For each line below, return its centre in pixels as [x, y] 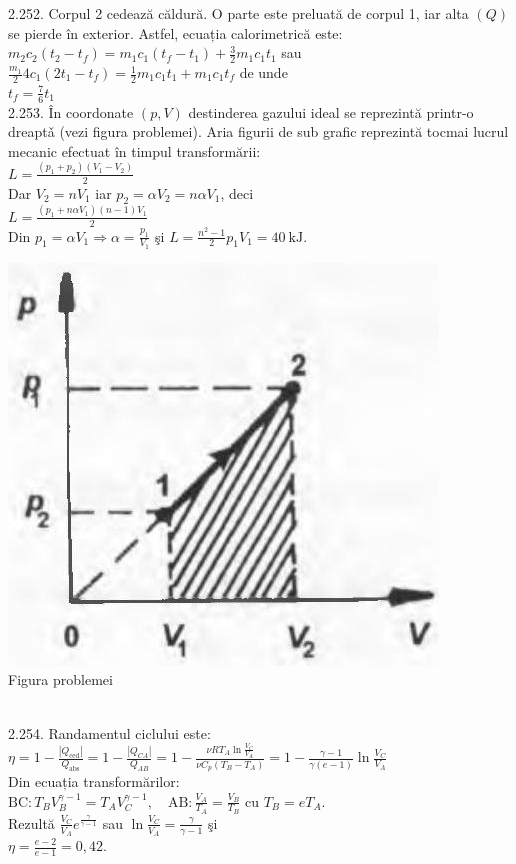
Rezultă [31, 822]
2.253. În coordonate [71, 111]
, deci [237, 192]
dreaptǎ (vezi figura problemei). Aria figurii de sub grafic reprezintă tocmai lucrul [258, 131]
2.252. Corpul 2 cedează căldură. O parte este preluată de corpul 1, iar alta [238, 13]
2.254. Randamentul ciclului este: [109, 732]
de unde [263, 72]
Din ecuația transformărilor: [94, 780]
